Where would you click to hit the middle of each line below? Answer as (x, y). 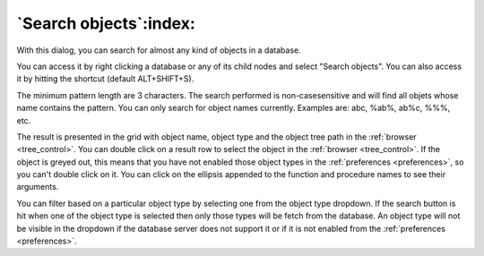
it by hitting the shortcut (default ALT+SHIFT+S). (105, 79)
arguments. (38, 187)
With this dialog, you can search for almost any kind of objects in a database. (159, 50)
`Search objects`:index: (106, 23)
